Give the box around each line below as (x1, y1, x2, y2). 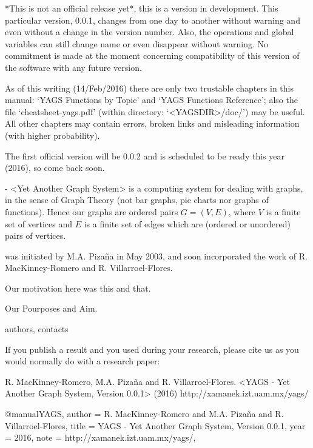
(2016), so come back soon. (5, 161, 105, 174)
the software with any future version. (5, 61, 142, 73)
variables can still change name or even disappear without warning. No (5, 37, 268, 50)
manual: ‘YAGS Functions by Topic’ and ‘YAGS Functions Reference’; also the (5, 93, 298, 106)
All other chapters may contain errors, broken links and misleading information (5, 117, 300, 130)
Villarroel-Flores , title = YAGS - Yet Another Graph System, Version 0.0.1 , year (5, 419, 306, 432)
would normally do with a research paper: (5, 355, 160, 367)
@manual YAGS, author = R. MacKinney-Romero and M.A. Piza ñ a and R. (5, 407, 284, 420)
